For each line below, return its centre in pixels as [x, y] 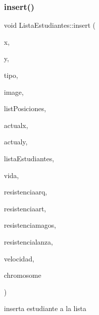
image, [14, 92]
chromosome [23, 275]
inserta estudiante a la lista [45, 308]
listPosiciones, [25, 108]
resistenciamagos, [30, 225]
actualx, [16, 125]
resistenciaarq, [25, 192]
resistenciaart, [25, 208]
